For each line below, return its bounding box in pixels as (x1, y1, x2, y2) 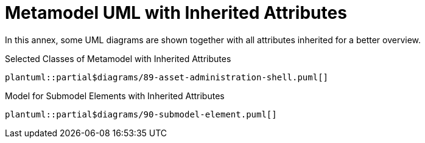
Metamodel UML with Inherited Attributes (5, 2, 347, 23)
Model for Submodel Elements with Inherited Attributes (5, 90, 225, 101)
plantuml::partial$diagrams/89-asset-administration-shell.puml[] (5, 72, 329, 82)
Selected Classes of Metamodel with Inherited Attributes (5, 53, 231, 64)
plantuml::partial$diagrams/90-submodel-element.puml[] (5, 109, 277, 119)
